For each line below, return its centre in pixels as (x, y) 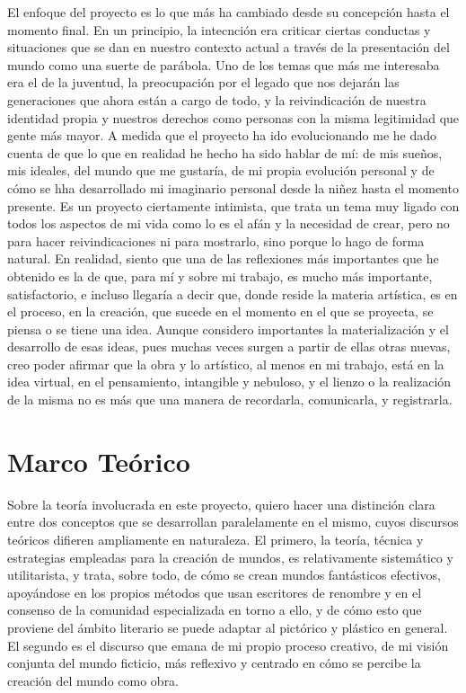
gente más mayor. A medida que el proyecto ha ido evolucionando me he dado (222, 135)
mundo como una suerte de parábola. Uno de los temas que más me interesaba (224, 64)
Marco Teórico (99, 461)
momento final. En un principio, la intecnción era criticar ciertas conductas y (219, 29)
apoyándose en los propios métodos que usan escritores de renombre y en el (215, 592)
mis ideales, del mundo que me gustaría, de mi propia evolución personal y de (221, 170)
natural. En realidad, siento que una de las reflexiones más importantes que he (223, 258)
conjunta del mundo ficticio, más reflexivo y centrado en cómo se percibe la (214, 663)
